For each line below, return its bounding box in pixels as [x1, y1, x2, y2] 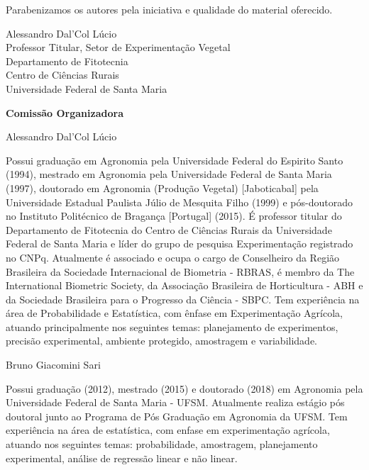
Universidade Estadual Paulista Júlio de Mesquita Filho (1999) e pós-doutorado [6, 194, 353, 209]
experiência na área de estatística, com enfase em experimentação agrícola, [6, 423, 330, 437]
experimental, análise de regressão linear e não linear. [6, 450, 238, 465]
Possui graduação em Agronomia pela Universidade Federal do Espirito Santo [6, 152, 343, 167]
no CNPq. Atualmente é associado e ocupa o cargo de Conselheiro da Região [6, 250, 340, 264]
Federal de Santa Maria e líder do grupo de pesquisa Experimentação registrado [6, 236, 353, 251]
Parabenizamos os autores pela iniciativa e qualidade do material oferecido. [6, 2, 333, 16]
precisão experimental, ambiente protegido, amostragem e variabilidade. [6, 333, 318, 348]
